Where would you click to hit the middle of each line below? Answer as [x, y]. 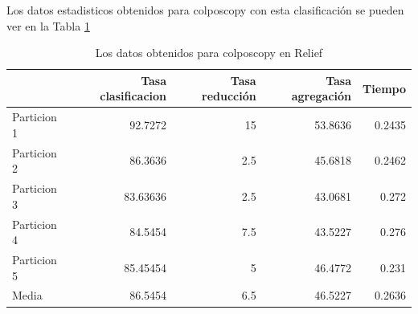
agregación [322, 96]
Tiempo [384, 88]
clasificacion [133, 96]
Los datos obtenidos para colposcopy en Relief [209, 53]
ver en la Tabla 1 [48, 25]
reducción [229, 96]
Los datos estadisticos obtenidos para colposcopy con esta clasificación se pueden [205, 10]
